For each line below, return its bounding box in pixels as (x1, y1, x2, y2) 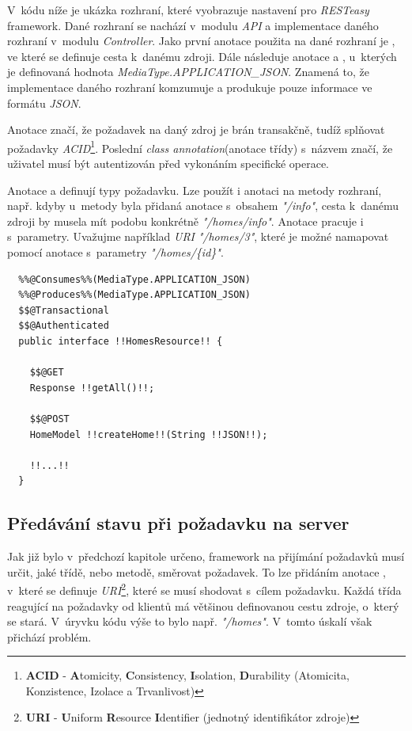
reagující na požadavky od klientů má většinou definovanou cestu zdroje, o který (7, 597, 399, 614)
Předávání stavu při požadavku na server (7, 511, 350, 535)
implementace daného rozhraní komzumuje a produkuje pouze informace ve (7, 78, 372, 95)
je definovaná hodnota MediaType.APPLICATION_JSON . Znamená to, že (7, 63, 369, 80)
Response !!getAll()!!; (29, 382, 155, 394)
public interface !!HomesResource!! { (18, 335, 223, 347)
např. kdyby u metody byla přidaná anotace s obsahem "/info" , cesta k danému (7, 197, 399, 214)
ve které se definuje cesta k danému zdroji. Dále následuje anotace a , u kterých (7, 48, 397, 64)
